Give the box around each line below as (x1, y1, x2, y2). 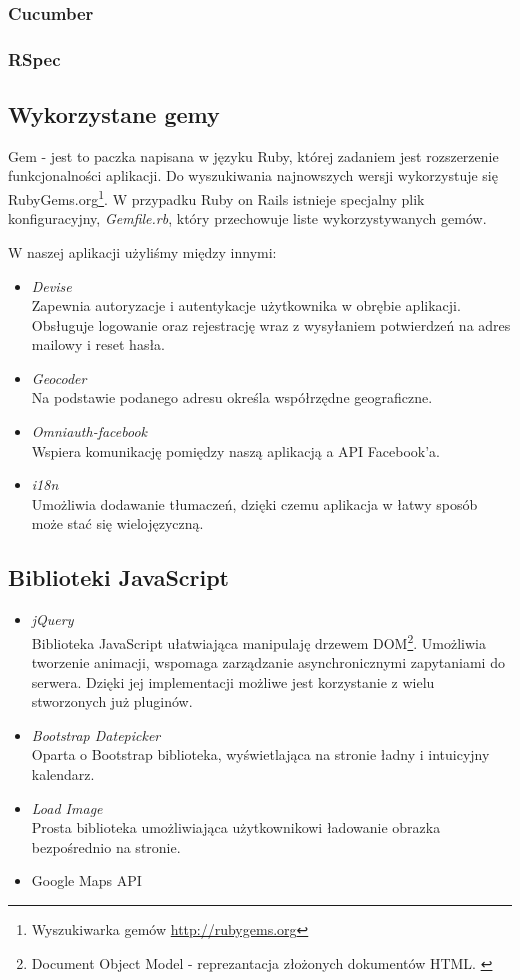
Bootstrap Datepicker (31, 724, 161, 745)
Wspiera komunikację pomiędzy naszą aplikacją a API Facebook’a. (31, 440, 440, 461)
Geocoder (31, 367, 87, 388)
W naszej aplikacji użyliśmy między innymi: (8, 241, 277, 262)
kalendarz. (31, 764, 95, 785)
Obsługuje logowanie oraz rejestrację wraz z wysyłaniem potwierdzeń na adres (31, 314, 511, 335)
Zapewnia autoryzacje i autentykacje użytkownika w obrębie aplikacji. (31, 295, 461, 316)
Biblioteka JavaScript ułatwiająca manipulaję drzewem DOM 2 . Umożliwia (31, 629, 486, 653)
